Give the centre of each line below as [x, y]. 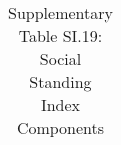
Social [60, 58]
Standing [60, 81]
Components [60, 127]
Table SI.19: [60, 35]
